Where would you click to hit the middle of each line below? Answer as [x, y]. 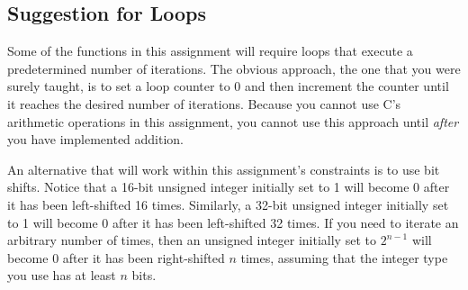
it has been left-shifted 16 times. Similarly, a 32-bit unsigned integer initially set [228, 204]
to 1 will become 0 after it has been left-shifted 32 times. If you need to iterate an [233, 222]
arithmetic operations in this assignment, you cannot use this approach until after [233, 121]
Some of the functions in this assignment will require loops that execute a [210, 51]
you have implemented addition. [96, 139]
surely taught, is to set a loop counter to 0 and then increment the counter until [228, 86]
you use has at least [62, 275]
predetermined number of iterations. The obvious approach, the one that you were [234, 68]
